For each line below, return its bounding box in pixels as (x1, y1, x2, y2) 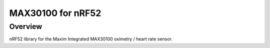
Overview (9, 22, 42, 31)
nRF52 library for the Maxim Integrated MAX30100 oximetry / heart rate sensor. (9, 36, 172, 42)
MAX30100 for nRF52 (9, 7, 101, 18)
